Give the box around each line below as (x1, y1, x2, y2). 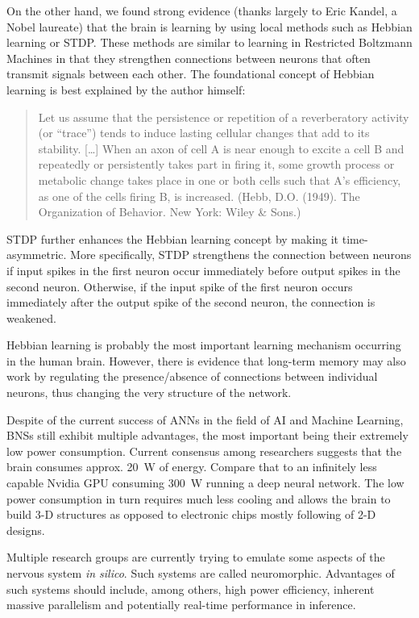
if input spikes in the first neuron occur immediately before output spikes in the (6, 261, 400, 278)
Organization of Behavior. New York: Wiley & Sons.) (38, 203, 301, 220)
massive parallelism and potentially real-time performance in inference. (6, 596, 356, 613)
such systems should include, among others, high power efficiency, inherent (6, 580, 375, 597)
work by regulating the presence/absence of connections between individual (6, 368, 378, 385)
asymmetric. (6, 246, 67, 263)
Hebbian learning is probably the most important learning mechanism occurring (6, 336, 401, 353)
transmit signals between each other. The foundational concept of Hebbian (6, 65, 375, 82)
